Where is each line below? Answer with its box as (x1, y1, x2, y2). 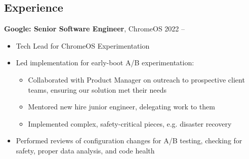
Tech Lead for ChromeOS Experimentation (16, 40, 150, 51)
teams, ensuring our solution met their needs (28, 84, 167, 95)
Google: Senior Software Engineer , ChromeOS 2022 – (4, 23, 185, 34)
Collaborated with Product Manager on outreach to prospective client (28, 74, 245, 85)
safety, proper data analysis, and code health (16, 145, 155, 155)
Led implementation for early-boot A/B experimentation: (16, 57, 194, 68)
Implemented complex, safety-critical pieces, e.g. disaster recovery (28, 118, 232, 129)
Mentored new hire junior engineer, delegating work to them (28, 101, 215, 112)
